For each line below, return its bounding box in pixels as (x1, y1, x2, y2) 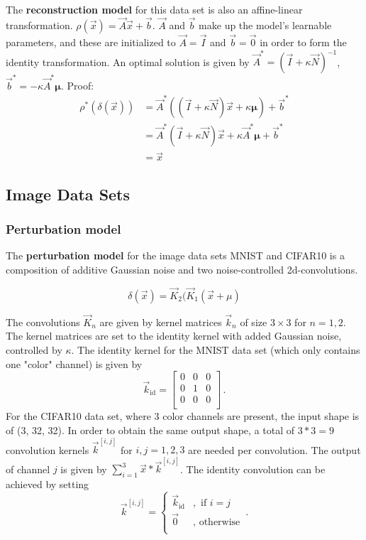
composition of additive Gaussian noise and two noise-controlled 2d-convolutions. (6, 261, 358, 276)
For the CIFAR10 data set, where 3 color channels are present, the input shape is (6, 409, 360, 423)
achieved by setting (6, 477, 89, 492)
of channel (6, 461, 50, 476)
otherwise (199, 517, 240, 527)
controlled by (6, 342, 62, 357)
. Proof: (60, 77, 94, 92)
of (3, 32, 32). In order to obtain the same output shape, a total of (6, 422, 295, 437)
